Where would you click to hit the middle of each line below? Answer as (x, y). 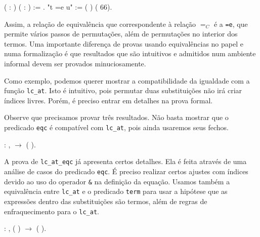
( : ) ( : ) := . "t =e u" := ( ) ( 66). (58, 7)
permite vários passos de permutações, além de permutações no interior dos (121, 34)
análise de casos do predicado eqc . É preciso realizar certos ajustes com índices (126, 171)
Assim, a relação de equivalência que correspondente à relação (100, 24)
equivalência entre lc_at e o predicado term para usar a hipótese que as (116, 191)
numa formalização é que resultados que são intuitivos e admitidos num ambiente (130, 53)
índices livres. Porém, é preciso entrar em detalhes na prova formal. (109, 100)
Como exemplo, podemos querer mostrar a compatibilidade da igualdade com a (127, 80)
